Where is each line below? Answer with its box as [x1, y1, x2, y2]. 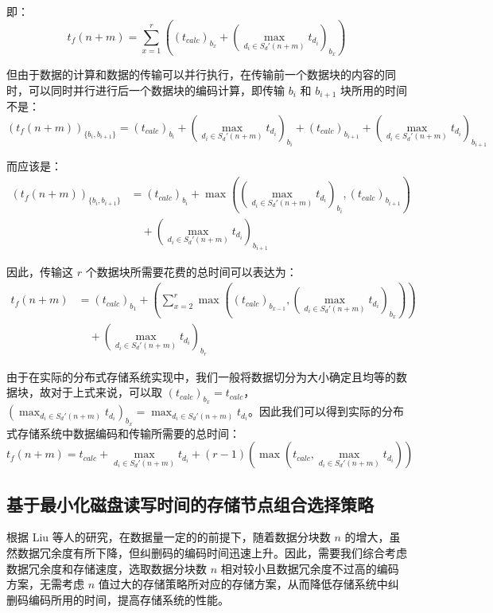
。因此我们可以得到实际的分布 [247, 403, 404, 420]
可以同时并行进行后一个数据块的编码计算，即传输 [28, 81, 285, 98]
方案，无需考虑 [6, 576, 84, 592]
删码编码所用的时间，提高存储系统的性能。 [6, 591, 229, 607]
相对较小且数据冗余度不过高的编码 [220, 560, 399, 576]
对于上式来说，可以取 [50, 384, 162, 400]
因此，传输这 [6, 264, 73, 280]
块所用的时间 [340, 81, 408, 98]
